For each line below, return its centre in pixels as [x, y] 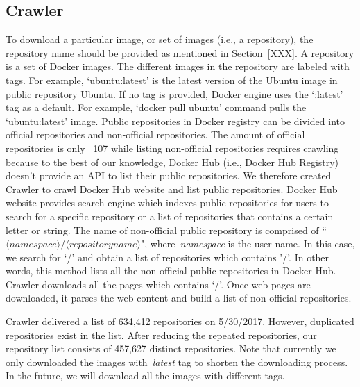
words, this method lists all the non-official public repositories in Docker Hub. [171, 271]
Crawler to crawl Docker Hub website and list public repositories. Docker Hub [172, 189]
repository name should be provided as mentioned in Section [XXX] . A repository [180, 52]
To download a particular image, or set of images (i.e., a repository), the [160, 39]
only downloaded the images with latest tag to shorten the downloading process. [177, 362]
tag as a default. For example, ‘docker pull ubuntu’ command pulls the [156, 107]
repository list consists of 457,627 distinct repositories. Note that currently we [171, 348]
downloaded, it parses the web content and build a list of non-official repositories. [179, 298]
